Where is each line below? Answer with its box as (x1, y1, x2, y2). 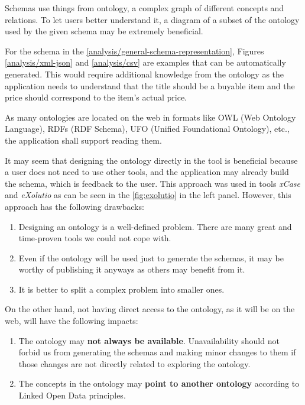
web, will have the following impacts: (5, 315, 138, 327)
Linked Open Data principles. (18, 389, 126, 401)
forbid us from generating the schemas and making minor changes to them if (18, 346, 296, 358)
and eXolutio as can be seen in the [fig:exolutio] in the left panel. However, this (5, 189, 291, 201)
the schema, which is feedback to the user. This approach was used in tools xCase (5, 177, 300, 189)
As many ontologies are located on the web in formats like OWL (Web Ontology (5, 111, 296, 123)
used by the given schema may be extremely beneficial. (5, 25, 203, 37)
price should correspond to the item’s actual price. (5, 91, 187, 103)
